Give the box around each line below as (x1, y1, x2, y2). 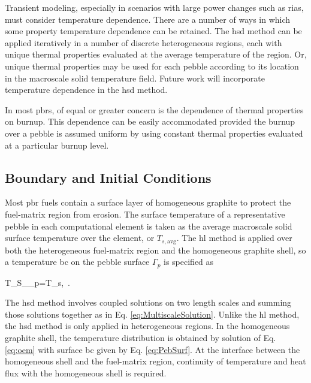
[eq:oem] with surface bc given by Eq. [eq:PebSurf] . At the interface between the (5, 343, 300, 355)
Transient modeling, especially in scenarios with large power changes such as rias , (5, 1, 304, 13)
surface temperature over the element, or (5, 231, 155, 244)
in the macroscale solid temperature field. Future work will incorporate (5, 71, 265, 84)
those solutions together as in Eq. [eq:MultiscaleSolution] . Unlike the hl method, (5, 307, 300, 320)
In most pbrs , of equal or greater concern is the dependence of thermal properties (5, 103, 304, 116)
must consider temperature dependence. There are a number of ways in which (5, 13, 291, 25)
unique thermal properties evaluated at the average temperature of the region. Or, (5, 48, 307, 61)
